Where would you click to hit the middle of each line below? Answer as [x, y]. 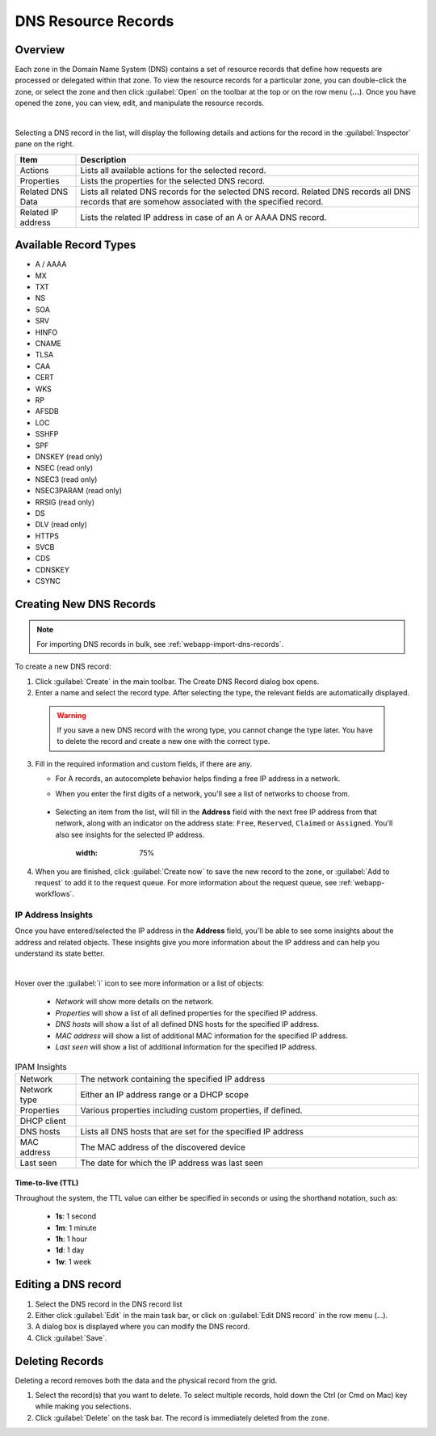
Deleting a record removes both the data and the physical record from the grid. [146, 1380]
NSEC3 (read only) [66, 479]
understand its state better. [60, 953]
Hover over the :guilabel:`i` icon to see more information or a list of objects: [139, 983]
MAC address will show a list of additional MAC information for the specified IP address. [202, 1036]
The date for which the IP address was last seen [172, 1163]
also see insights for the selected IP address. [130, 834]
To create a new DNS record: [63, 666]
